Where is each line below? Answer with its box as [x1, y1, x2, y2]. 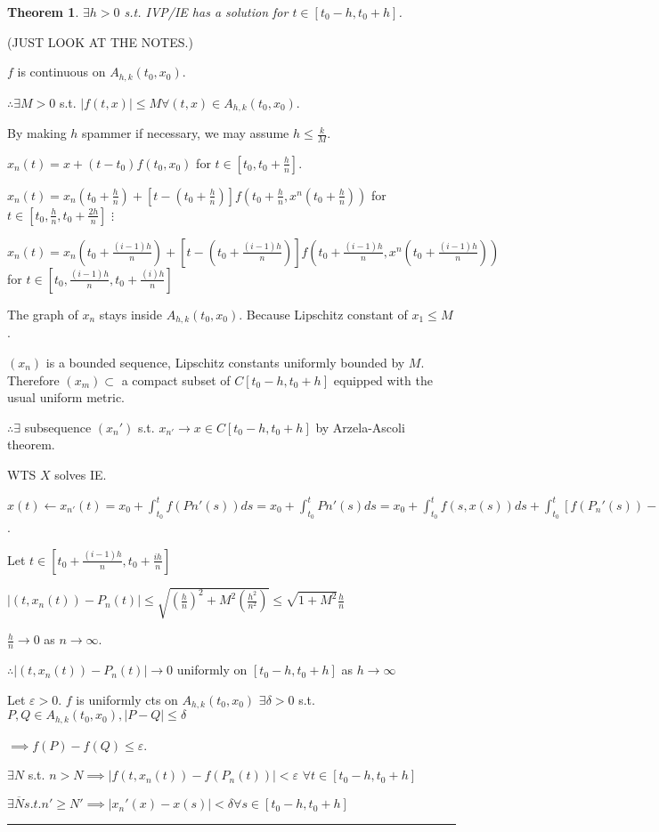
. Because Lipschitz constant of [239, 304, 408, 323]
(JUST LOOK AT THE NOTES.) [7, 32, 193, 51]
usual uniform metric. [7, 388, 126, 407]
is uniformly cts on [76, 690, 178, 708]
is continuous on [17, 62, 106, 81]
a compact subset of [121, 370, 231, 389]
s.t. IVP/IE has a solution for [124, 3, 289, 20]
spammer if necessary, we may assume [82, 124, 289, 142]
